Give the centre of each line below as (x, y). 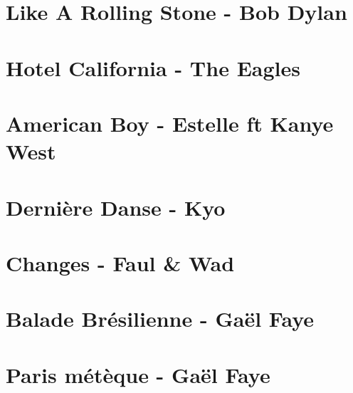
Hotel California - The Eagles (153, 67)
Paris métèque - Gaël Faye (138, 374)
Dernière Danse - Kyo (116, 207)
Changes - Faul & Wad (120, 262)
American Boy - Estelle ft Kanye (170, 123)
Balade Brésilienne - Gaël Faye (160, 319)
